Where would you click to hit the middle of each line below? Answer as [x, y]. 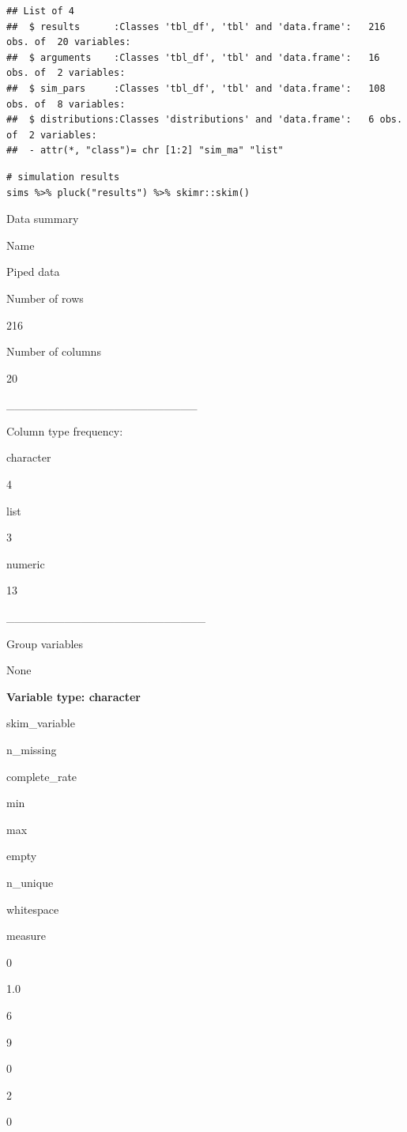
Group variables [45, 643]
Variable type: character [74, 696]
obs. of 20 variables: [69, 42]
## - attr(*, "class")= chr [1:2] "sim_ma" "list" [145, 151]
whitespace [33, 909]
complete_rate [42, 776]
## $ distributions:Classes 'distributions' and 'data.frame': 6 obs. [205, 120]
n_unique [30, 882]
